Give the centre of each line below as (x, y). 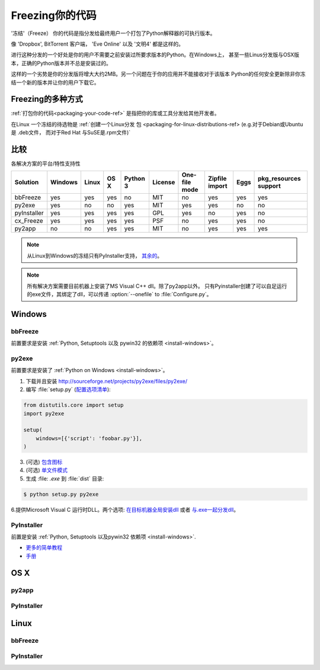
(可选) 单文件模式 (47, 470)
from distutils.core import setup (73, 405)
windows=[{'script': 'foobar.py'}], (89, 438)
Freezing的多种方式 (47, 99)
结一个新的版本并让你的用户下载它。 (55, 82)
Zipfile (217, 179)
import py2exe (44, 413)
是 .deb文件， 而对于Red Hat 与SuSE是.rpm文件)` (71, 133)
